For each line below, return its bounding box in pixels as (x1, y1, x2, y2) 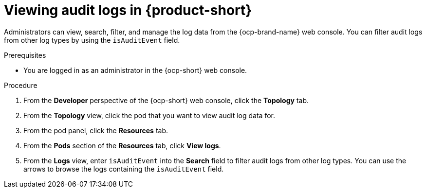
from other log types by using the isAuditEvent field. (4, 35, 180, 44)
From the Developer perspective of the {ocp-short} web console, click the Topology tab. (23, 96, 309, 105)
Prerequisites (4, 51, 46, 59)
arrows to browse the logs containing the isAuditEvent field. (23, 164, 224, 173)
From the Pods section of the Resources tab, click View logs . (23, 141, 221, 150)
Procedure (4, 81, 37, 89)
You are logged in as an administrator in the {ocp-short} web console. (23, 66, 247, 74)
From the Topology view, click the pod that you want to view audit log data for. (23, 111, 275, 120)
